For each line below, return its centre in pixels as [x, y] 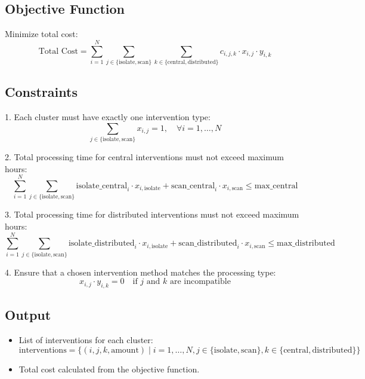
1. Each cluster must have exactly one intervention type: [108, 117]
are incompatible [200, 282]
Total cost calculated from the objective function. [109, 369]
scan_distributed [208, 244]
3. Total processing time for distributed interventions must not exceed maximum [152, 214]
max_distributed [306, 244]
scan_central [193, 186]
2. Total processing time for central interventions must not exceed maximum [144, 157]
